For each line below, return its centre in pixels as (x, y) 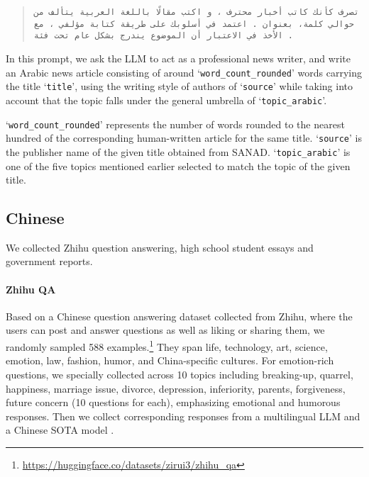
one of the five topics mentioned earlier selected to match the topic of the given (178, 165)
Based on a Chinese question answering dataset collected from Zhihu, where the (179, 316)
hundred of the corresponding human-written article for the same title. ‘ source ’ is (184, 138)
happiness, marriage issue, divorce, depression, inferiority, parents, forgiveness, (176, 388)
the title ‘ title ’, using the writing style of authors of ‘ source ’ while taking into (179, 86)
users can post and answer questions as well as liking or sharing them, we (165, 330)
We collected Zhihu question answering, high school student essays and (160, 247)
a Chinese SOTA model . (60, 430)
